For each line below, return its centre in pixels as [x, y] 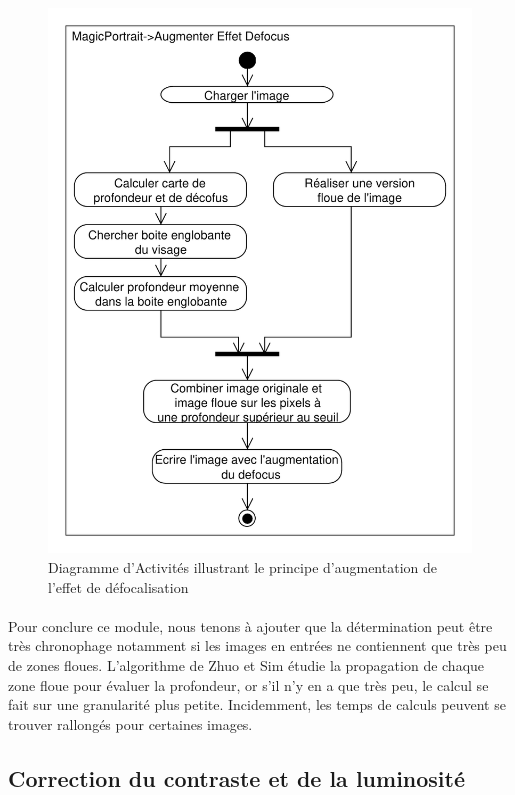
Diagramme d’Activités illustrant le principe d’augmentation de [242, 567]
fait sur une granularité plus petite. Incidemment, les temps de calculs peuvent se [257, 704]
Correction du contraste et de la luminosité [237, 777]
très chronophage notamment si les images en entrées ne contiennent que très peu [257, 645]
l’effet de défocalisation [118, 586]
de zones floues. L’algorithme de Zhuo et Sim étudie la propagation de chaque [246, 665]
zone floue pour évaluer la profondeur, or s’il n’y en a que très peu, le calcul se [248, 684]
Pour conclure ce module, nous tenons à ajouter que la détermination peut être [250, 625]
